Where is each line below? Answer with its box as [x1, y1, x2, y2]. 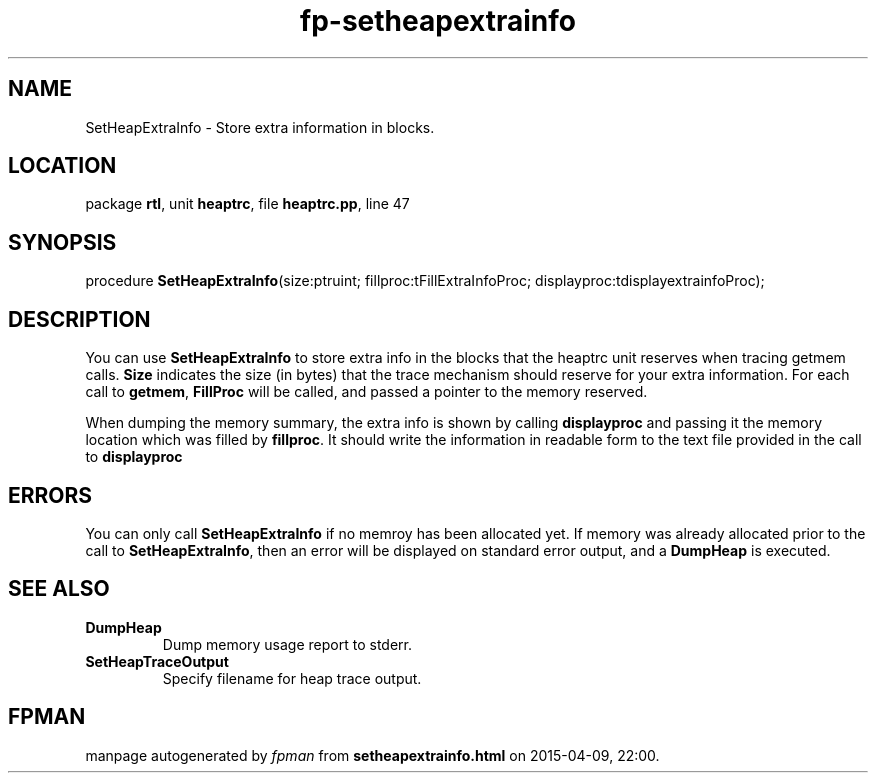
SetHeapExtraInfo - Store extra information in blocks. [85, 118, 435, 136]
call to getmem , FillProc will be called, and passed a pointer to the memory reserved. [85, 383, 648, 401]
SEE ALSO [8, 576, 110, 602]
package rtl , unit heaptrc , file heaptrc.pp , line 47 [85, 195, 410, 213]
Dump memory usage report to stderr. [162, 635, 412, 653]
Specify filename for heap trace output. [162, 669, 422, 687]
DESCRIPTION [8, 306, 151, 332]
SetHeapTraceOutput [85, 652, 229, 670]
